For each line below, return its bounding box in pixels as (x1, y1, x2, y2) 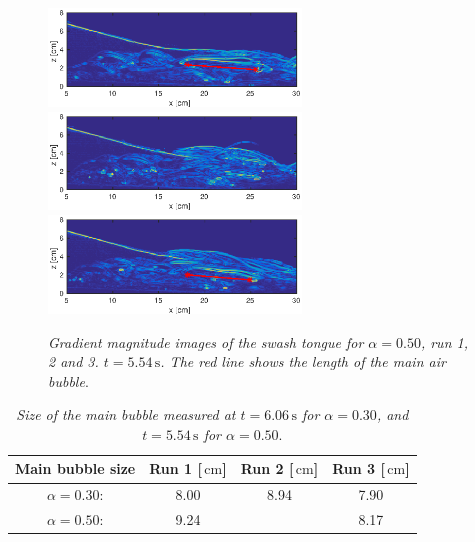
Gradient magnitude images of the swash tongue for (48, 331, 364, 352)
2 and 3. (48, 351, 99, 372)
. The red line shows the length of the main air (160, 351, 446, 372)
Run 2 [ (240, 458, 294, 479)
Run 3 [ (332, 458, 385, 479)
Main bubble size (15, 458, 136, 479)
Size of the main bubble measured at (16, 404, 236, 425)
